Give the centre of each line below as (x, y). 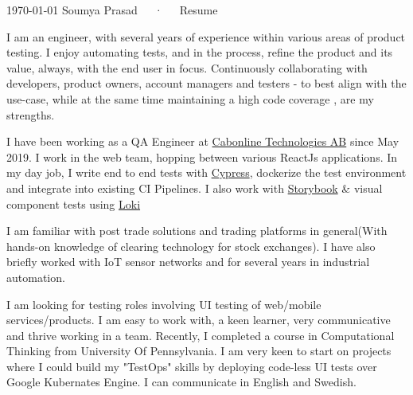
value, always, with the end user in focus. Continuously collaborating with (187, 67)
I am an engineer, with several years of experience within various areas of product (206, 36)
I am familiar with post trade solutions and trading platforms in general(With (197, 231)
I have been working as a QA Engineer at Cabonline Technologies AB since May (203, 141)
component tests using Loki (74, 203)
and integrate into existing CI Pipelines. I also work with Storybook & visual (195, 188)
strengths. (31, 114)
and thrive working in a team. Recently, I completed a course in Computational (201, 335)
